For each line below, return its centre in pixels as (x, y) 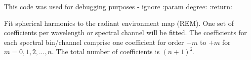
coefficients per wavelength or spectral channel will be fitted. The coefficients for (125, 32)
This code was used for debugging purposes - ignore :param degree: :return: (118, 6)
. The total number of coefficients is (106, 51)
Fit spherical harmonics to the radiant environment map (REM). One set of (119, 23)
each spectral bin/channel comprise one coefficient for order (94, 42)
